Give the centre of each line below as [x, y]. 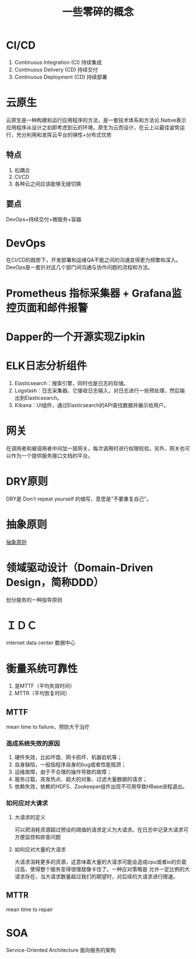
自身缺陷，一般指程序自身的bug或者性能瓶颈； [70, 765]
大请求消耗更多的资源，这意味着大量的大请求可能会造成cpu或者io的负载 [100, 862]
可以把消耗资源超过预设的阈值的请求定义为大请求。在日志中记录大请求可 [101, 830]
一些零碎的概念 [98, 12]
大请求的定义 [30, 817]
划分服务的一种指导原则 [34, 600]
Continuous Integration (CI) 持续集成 [58, 62]
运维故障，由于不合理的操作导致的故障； [63, 772]
